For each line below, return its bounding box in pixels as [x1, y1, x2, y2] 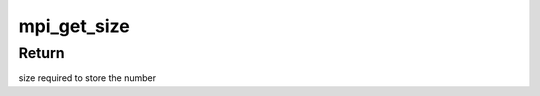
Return [18, 44, 65, 62]
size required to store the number [18, 72, 157, 84]
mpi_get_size [18, 15, 130, 37]
